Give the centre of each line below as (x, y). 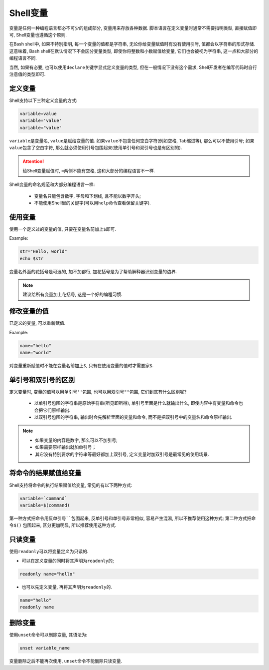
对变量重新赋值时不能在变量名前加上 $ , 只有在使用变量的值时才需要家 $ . (81, 365)
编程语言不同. (23, 58)
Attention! (33, 161)
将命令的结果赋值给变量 (45, 473)
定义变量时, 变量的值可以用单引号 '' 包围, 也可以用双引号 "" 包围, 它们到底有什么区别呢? (98, 392)
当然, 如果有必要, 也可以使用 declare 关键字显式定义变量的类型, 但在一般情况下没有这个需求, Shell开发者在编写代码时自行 (133, 67)
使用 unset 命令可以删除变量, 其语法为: (48, 635)
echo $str (32, 258)
